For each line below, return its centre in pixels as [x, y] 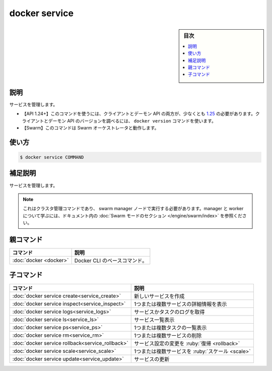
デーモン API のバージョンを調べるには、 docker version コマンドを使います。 [132, 120]
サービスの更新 [152, 359]
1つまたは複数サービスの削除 [168, 335]
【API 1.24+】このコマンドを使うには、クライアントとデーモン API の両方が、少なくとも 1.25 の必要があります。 [139, 114]
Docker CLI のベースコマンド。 [111, 261]
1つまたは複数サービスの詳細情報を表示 [180, 304]
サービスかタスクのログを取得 [169, 312]
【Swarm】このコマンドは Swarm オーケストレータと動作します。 [90, 128]
